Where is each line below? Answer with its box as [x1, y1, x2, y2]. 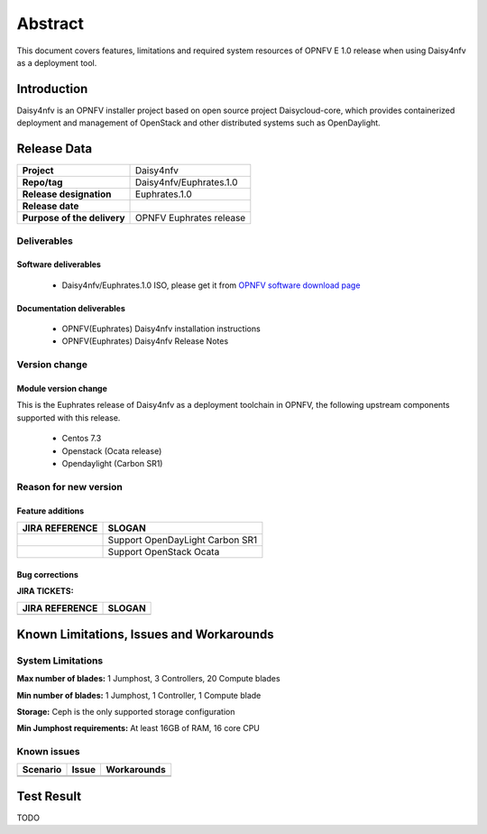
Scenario [22, 764, 62, 776]
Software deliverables [16, 259, 101, 270]
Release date [22, 199, 79, 212]
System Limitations [16, 654, 104, 667]
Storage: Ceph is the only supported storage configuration [16, 706, 235, 717]
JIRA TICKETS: [16, 585, 74, 596]
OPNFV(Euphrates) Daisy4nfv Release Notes [61, 336, 229, 347]
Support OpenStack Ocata [107, 545, 220, 558]
